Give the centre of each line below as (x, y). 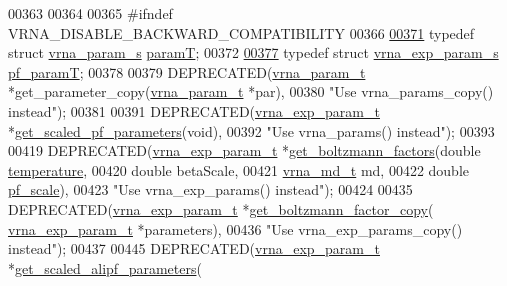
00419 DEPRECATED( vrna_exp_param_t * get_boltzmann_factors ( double (244, 150)
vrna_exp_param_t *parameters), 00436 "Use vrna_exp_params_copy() (235, 228)
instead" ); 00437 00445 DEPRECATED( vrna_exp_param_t (194, 248)
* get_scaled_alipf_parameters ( (105, 267)
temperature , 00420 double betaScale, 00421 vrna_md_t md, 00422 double (239, 169)
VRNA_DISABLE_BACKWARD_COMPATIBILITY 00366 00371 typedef (241, 32)
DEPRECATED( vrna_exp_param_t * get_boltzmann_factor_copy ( (221, 208)
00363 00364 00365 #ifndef (90, 13)
